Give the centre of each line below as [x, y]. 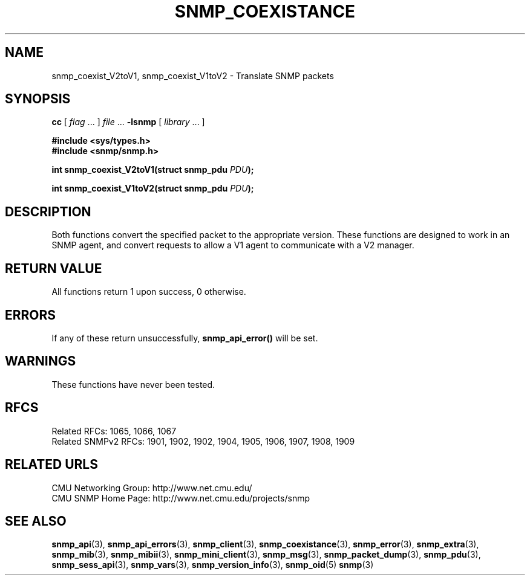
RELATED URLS [51, 465]
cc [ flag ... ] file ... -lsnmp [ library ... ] [128, 122]
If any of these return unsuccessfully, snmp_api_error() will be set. [185, 338]
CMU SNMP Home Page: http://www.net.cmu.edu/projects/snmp [181, 498]
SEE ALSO [36, 521]
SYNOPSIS [38, 99]
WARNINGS [41, 361]
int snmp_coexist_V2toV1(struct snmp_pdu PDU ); [153, 170]
